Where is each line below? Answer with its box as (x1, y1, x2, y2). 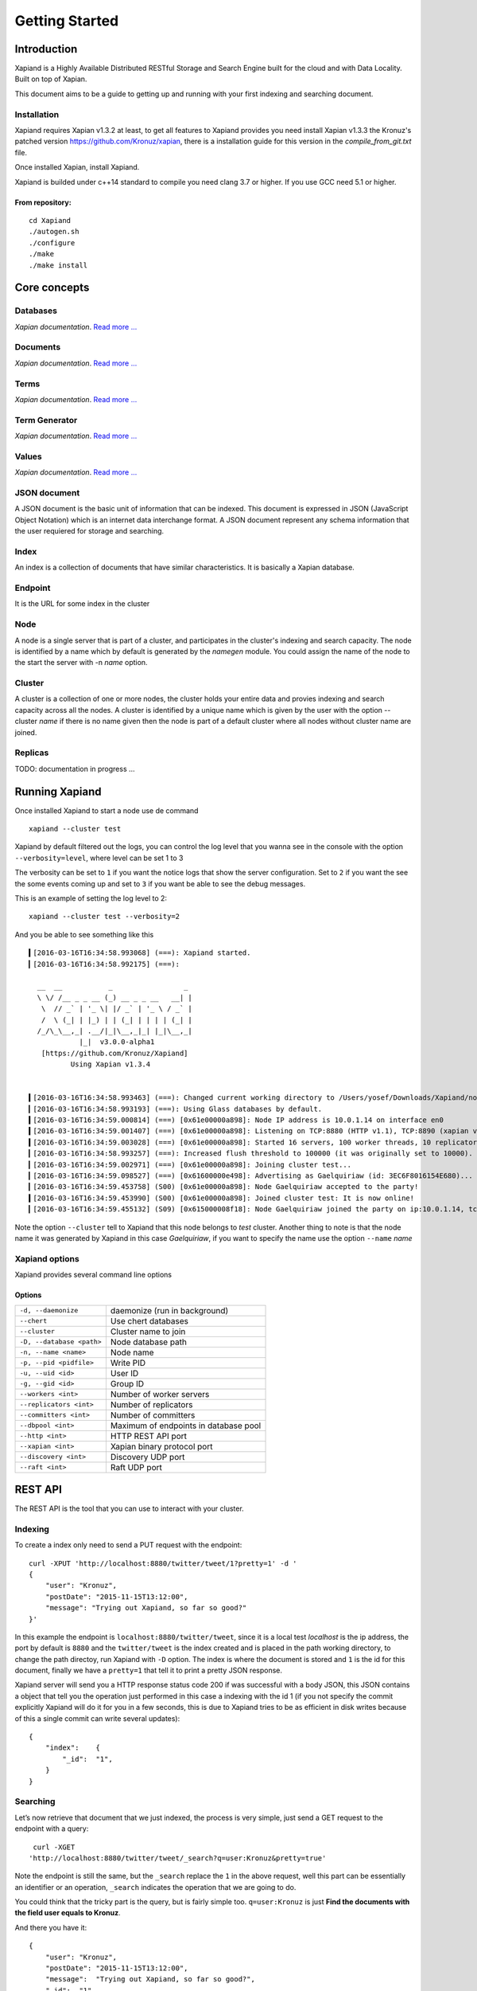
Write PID (110, 1357, 146, 1368)
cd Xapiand (29, 216, 72, 225)
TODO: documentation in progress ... (14, 764, 135, 773)
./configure (29, 238, 76, 247)
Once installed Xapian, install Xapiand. (14, 162, 140, 172)
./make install (29, 260, 88, 270)
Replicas (14, 747, 49, 758)
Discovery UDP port (110, 1451, 185, 1462)
